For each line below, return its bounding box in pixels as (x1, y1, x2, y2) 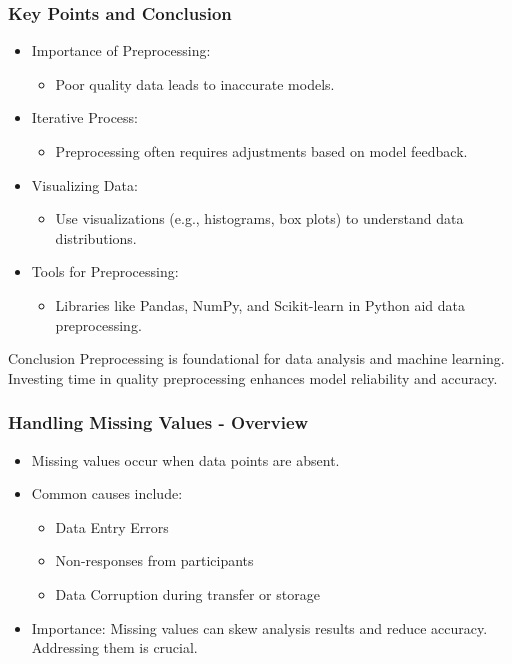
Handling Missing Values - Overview (8, 410, 309, 435)
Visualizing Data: (31, 174, 138, 195)
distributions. (55, 227, 137, 248)
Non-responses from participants (55, 550, 254, 571)
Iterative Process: (31, 107, 138, 128)
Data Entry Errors (55, 516, 169, 537)
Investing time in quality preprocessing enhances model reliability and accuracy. (8, 367, 498, 388)
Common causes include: (31, 483, 183, 504)
